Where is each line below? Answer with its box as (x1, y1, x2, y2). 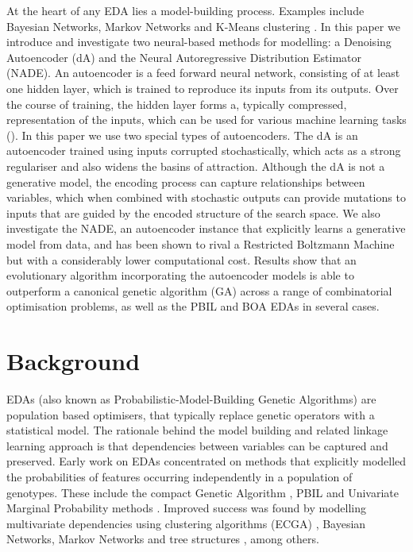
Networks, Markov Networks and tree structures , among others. (6, 531, 319, 547)
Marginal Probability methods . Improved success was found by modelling (6, 500, 367, 516)
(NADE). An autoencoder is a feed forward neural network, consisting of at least (6, 64, 400, 81)
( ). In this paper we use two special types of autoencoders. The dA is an (6, 126, 358, 143)
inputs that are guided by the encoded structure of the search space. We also (6, 204, 380, 221)
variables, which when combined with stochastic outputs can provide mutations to (6, 189, 406, 206)
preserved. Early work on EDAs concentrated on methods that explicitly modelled (6, 453, 407, 469)
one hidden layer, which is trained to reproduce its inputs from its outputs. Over (6, 79, 399, 96)
